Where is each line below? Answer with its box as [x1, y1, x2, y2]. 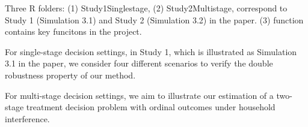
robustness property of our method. [5, 68, 136, 81]
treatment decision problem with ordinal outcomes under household [26, 101, 276, 113]
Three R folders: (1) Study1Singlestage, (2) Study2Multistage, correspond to [5, 2, 288, 14]
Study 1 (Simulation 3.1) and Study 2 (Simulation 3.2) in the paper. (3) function [5, 13, 304, 26]
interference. [5, 112, 50, 125]
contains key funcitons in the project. [5, 25, 142, 38]
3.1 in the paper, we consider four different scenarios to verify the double [5, 57, 273, 69]
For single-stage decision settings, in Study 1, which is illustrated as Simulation [5, 45, 297, 58]
